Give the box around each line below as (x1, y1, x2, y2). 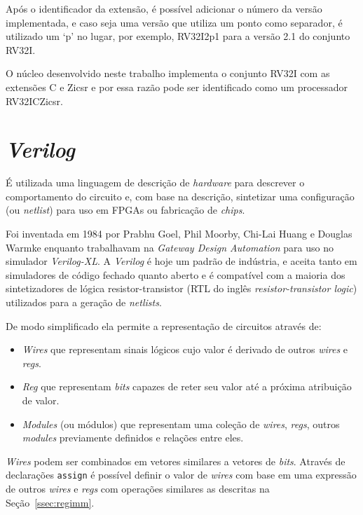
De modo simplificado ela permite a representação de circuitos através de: (6, 318, 322, 333)
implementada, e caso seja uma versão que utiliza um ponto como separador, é (6, 15, 343, 29)
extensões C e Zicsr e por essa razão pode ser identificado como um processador (6, 79, 348, 94)
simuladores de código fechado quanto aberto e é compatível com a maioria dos (6, 267, 345, 282)
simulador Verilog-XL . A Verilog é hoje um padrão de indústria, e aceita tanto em (6, 254, 357, 268)
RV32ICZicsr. (6, 93, 63, 108)
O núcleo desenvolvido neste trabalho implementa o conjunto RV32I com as (6, 66, 330, 81)
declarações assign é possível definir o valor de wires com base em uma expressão (6, 467, 357, 482)
